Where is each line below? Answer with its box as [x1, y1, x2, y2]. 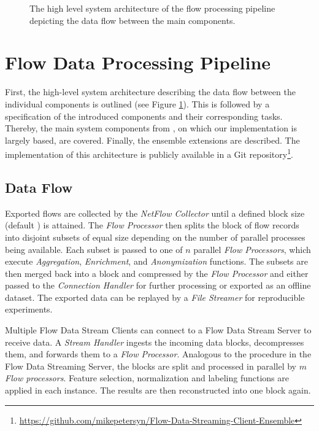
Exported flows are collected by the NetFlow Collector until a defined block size [5, 206, 305, 219]
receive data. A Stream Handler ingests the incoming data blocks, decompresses [5, 335, 304, 348]
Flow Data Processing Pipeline [5, 50, 271, 75]
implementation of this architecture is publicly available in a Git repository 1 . [5, 146, 293, 160]
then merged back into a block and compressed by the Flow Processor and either [5, 266, 309, 279]
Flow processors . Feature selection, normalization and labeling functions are [5, 371, 290, 384]
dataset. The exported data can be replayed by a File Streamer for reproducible [5, 290, 305, 303]
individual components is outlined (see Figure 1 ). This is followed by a [5, 97, 270, 110]
